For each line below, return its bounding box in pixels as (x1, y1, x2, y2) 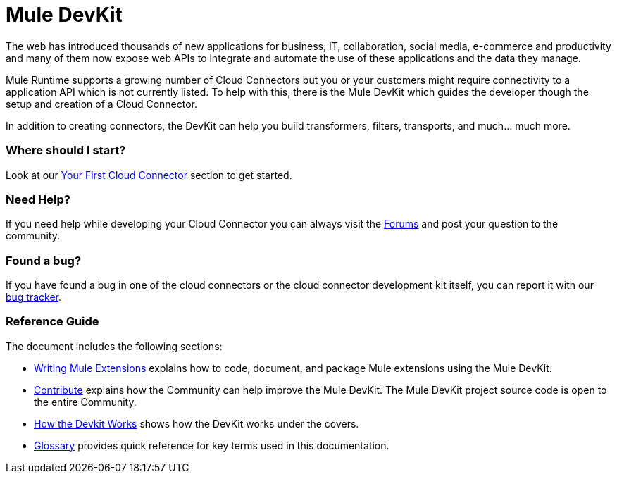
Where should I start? (6, 143, 126, 158)
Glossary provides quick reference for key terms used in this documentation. (34, 439, 389, 452)
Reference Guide (6, 314, 99, 329)
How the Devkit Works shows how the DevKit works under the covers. (34, 417, 359, 430)
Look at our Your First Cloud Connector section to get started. (6, 168, 292, 181)
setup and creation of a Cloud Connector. (6, 97, 198, 110)
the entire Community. (34, 395, 137, 408)
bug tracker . (6, 291, 62, 303)
